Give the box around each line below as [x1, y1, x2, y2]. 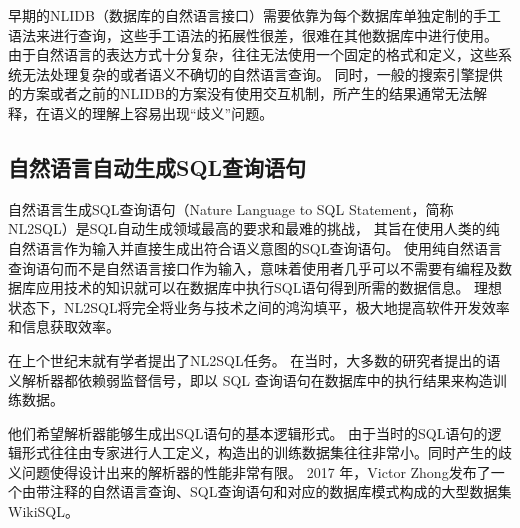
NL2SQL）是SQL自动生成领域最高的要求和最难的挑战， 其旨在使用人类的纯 [8, 218, 500, 239]
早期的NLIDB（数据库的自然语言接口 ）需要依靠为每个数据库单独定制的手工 [8, 5, 501, 25]
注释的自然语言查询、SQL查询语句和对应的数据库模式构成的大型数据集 [49, 481, 512, 502]
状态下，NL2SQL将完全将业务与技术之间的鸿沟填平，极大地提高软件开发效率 [8, 296, 510, 317]
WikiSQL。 [8, 501, 79, 522]
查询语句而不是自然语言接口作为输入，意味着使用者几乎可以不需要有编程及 [8, 257, 498, 278]
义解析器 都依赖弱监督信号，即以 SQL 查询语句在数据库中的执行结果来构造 [8, 369, 493, 390]
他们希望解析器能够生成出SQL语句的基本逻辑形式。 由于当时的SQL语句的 [8, 422, 488, 443]
